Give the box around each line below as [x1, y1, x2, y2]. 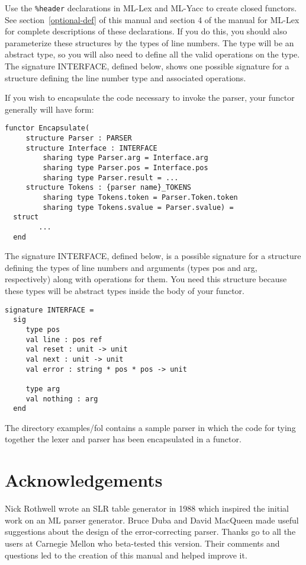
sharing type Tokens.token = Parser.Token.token [43, 193, 238, 202]
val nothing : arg [25, 394, 98, 403]
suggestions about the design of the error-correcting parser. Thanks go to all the [5, 525, 296, 538]
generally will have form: [5, 103, 94, 115]
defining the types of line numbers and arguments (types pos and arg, [5, 261, 257, 273]
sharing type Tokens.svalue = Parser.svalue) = [43, 203, 234, 212]
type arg [25, 384, 60, 393]
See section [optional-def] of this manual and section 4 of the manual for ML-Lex [5, 13, 299, 25]
